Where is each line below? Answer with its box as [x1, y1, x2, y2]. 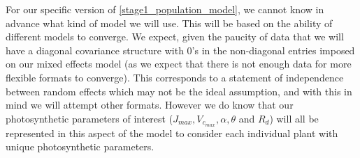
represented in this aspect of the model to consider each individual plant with [6, 125, 338, 140]
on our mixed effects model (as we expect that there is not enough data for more [6, 56, 352, 71]
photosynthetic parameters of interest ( [6, 111, 173, 125]
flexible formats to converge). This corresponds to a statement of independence [6, 70, 344, 84]
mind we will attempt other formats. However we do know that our [6, 97, 294, 112]
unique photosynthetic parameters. [6, 139, 154, 154]
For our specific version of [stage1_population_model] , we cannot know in [6, 2, 324, 16]
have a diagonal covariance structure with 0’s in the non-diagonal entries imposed [6, 42, 355, 57]
